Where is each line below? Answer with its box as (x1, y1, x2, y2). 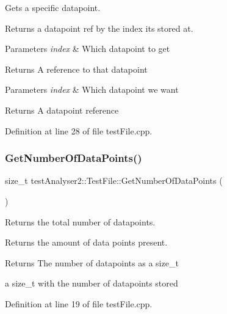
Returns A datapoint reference (5, 103, 119, 116)
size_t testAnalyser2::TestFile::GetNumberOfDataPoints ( (5, 174, 223, 187)
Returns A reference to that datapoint (5, 62, 148, 75)
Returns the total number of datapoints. (5, 215, 156, 228)
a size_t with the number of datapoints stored (5, 277, 178, 290)
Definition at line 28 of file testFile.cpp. (5, 124, 153, 137)
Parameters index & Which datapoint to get (5, 42, 170, 55)
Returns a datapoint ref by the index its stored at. (5, 21, 193, 34)
